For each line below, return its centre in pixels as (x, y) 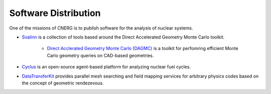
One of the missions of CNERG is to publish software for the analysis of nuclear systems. (101, 28)
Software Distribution (55, 13)
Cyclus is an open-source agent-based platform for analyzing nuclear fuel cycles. (106, 67)
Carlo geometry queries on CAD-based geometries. (100, 55)
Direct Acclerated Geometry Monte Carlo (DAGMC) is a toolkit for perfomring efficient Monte (143, 48)
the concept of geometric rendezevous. (63, 83)
